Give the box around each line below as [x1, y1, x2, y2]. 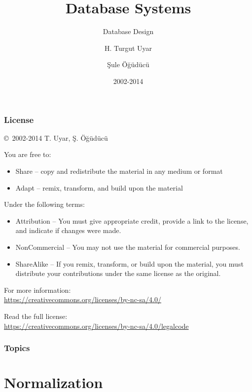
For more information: [4, 284, 71, 295]
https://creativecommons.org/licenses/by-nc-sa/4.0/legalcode [4, 320, 189, 331]
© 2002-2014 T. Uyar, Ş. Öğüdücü [4, 132, 108, 143]
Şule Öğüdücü [107, 59, 149, 70]
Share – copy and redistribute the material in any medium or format [15, 165, 223, 176]
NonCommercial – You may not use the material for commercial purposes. [15, 241, 240, 252]
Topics [4, 342, 30, 354]
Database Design [103, 26, 154, 37]
